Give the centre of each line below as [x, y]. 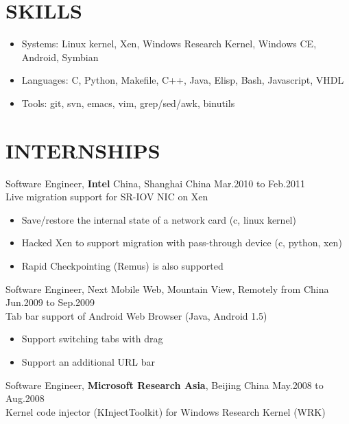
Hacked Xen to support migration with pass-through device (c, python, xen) [182, 243]
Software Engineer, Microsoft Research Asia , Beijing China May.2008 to [165, 385]
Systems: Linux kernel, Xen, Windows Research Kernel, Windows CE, [169, 44]
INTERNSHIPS [83, 150]
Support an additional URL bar [88, 361]
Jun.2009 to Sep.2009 [50, 302]
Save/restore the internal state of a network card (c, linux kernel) [159, 219]
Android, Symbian [60, 57]
